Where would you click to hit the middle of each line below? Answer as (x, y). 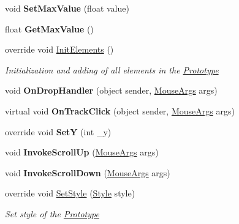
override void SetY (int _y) (58, 131)
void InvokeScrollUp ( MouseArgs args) (82, 152)
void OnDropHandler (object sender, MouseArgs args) (111, 90)
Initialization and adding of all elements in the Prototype (112, 69)
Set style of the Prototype (52, 213)
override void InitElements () (59, 49)
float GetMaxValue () (49, 28)
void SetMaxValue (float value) (67, 8)
